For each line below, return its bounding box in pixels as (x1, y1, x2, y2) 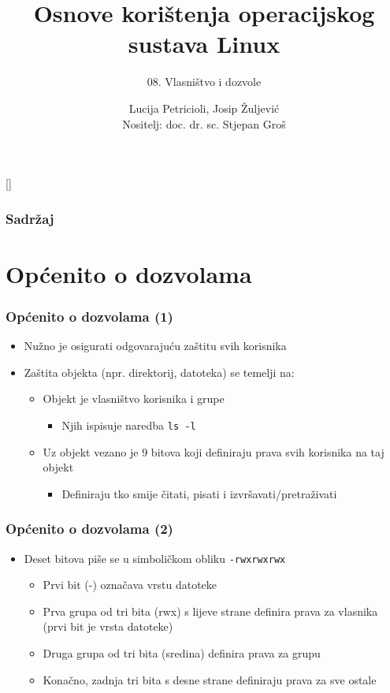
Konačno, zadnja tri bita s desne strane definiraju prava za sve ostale (43, 671, 377, 687)
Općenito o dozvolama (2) (6, 519, 173, 538)
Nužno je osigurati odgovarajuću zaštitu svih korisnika (24, 337, 287, 354)
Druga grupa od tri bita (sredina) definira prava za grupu (43, 645, 321, 661)
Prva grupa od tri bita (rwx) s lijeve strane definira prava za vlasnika (43, 602, 378, 619)
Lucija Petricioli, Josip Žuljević (128, 99, 280, 116)
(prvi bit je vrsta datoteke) (43, 618, 173, 635)
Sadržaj (6, 208, 54, 228)
